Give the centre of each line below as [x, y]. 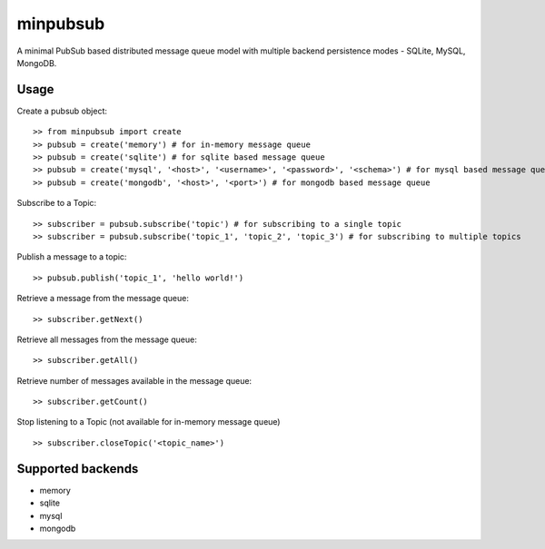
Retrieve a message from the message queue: [103, 299]
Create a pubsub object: [62, 111]
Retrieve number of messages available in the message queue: [134, 380]
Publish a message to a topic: [72, 257]
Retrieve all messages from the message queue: [107, 339]
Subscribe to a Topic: [57, 203]
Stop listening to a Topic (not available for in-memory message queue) [149, 422]
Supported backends [78, 469]
